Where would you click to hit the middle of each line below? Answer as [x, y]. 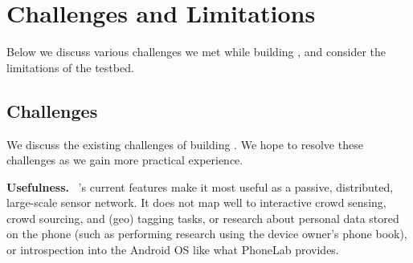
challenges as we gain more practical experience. [125, 160]
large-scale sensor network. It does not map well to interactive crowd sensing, [196, 202]
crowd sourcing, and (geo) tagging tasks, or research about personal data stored [203, 218]
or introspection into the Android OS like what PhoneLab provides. [173, 250]
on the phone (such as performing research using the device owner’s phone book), [207, 234]
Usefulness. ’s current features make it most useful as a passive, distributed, [200, 186]
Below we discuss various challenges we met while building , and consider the [196, 52]
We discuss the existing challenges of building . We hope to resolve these [185, 144]
